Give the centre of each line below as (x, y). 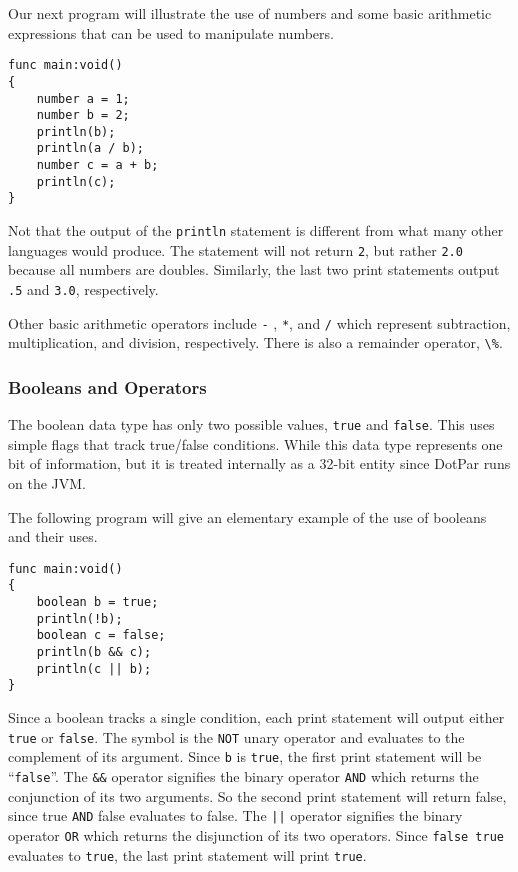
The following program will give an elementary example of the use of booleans (247, 516)
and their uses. (53, 536)
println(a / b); (90, 148)
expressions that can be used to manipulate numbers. (171, 32)
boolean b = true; (97, 602)
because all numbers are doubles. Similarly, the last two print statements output (254, 269)
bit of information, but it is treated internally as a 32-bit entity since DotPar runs (259, 463)
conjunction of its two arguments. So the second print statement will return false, (257, 795)
